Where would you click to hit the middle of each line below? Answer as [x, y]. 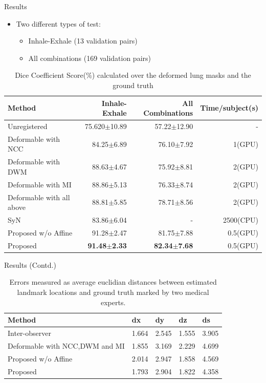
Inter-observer [29, 333]
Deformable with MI [40, 184]
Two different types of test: [58, 23]
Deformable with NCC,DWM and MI [66, 345]
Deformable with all [39, 197]
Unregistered [28, 126]
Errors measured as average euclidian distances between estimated [113, 282]
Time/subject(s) [229, 108]
